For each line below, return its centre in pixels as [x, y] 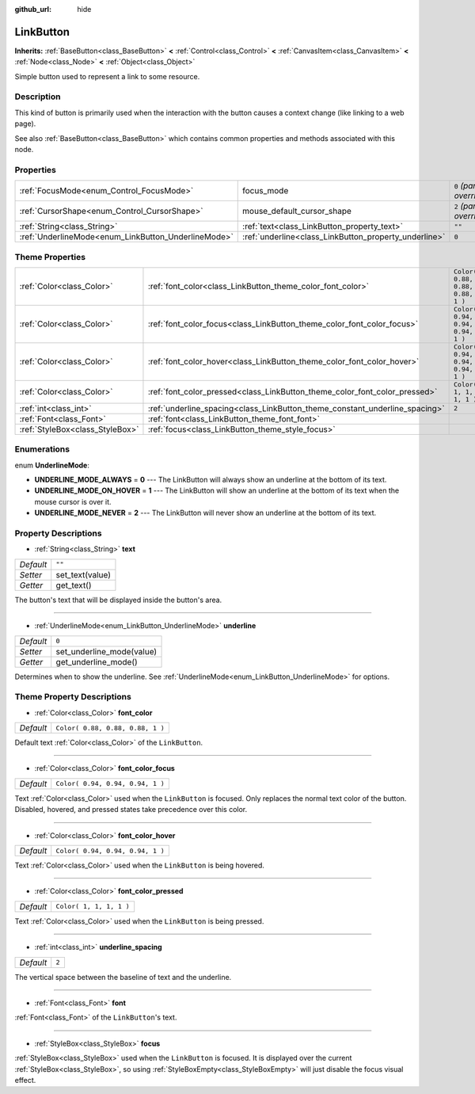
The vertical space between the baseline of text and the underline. [123, 977]
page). [25, 124]
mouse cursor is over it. [73, 501]
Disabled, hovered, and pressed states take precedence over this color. [131, 810]
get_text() [74, 585]
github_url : [33, 9]
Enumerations [42, 449]
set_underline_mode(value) [106, 651]
